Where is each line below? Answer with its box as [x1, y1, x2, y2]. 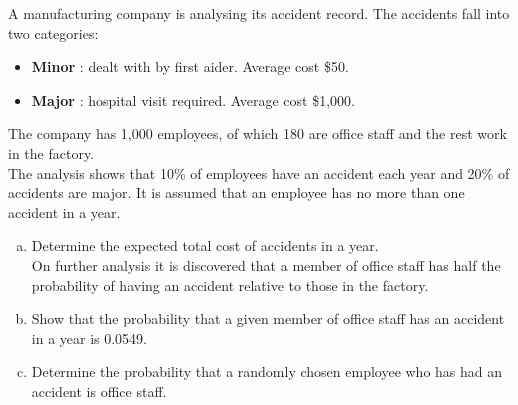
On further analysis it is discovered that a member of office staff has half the [31, 254, 501, 275]
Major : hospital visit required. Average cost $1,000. [31, 89, 355, 110]
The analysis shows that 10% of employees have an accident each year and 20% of [8, 162, 510, 183]
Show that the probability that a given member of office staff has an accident [31, 308, 505, 329]
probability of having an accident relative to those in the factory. [31, 274, 429, 295]
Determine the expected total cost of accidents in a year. [31, 235, 379, 256]
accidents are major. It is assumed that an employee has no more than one [8, 182, 465, 203]
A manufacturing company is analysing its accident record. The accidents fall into [8, 3, 510, 23]
